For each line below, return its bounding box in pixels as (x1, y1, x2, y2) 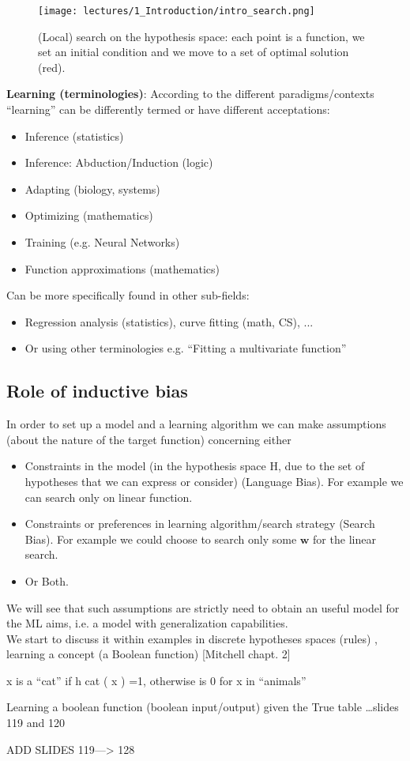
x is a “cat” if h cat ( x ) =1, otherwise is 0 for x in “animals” (6, 672, 307, 688)
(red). (38, 58, 66, 75)
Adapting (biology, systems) (24, 180, 160, 197)
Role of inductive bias (6, 379, 188, 403)
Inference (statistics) (24, 127, 124, 144)
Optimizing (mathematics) (24, 207, 153, 224)
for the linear (313, 530, 376, 547)
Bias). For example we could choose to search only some (24, 530, 297, 547)
